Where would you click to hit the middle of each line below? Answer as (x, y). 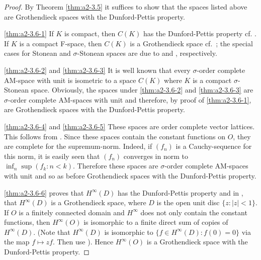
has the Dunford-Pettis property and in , (181, 192)
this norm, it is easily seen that (52, 156)
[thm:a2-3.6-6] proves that (44, 192)
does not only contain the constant (194, 212)
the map (17, 242)
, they (242, 136)
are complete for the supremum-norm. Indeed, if (78, 146)
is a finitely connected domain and (72, 212)
